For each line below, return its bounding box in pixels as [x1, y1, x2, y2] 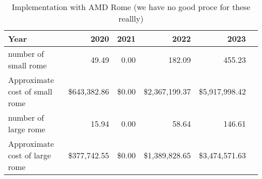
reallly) [118, 13, 144, 24]
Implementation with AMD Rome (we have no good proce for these [12, 1, 250, 13]
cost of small [8, 85, 52, 97]
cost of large [8, 149, 51, 161]
